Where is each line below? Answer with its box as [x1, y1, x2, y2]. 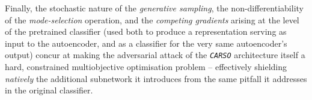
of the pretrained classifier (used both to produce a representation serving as [5, 25, 287, 38]
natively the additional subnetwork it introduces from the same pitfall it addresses [5, 72, 307, 84]
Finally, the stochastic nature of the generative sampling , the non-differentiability [5, 2, 304, 14]
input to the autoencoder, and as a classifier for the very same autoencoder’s [5, 37, 287, 49]
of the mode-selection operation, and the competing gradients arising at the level [5, 13, 299, 26]
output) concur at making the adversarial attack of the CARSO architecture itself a [5, 49, 305, 61]
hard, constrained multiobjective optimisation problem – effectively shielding [5, 60, 287, 73]
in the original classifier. [5, 84, 93, 96]
